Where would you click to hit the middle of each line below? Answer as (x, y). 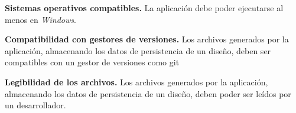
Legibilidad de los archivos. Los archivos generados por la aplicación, (136, 82)
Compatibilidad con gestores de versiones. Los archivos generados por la (147, 39)
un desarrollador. (35, 105)
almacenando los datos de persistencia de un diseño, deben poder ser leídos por (148, 93)
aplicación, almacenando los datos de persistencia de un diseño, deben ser (138, 50)
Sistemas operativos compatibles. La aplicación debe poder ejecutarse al (144, 8)
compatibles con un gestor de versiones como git (92, 62)
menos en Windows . (40, 19)
